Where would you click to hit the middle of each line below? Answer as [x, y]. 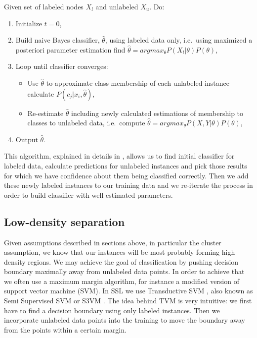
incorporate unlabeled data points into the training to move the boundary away [125, 320]
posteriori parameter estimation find [70, 49]
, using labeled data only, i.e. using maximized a [179, 40]
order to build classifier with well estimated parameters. [88, 195]
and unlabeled [117, 6]
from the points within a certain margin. [65, 329]
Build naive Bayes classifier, [58, 40]
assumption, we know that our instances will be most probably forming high [120, 252]
